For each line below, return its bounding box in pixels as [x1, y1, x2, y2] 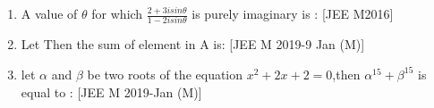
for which [91, 4, 143, 22]
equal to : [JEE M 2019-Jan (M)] [21, 82, 202, 101]
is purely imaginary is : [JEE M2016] [191, 4, 394, 22]
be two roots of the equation [87, 64, 243, 83]
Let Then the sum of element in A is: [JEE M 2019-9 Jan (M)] [21, 35, 365, 54]
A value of [21, 4, 78, 22]
